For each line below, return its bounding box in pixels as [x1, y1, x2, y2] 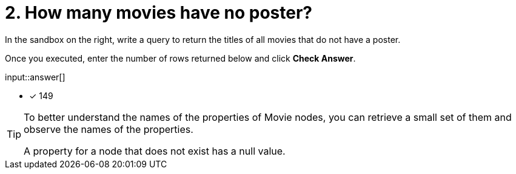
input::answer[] [5, 71, 65, 82]
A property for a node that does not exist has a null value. [24, 144, 286, 157]
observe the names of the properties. [24, 123, 193, 135]
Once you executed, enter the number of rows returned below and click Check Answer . [5, 53, 356, 63]
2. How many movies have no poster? [5, 2, 313, 23]
